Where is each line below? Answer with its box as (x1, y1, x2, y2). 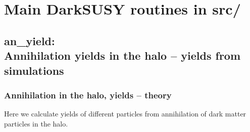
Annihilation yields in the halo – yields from (4, 48, 241, 63)
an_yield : (4, 33, 55, 48)
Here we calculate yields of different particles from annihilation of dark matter (4, 108, 246, 119)
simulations (4, 62, 64, 78)
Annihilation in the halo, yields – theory (4, 88, 172, 101)
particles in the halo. (4, 118, 68, 128)
